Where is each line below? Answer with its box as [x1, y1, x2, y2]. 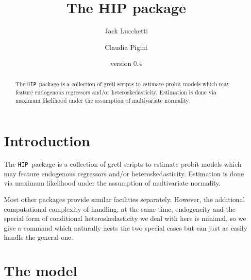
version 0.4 [110, 58, 142, 68]
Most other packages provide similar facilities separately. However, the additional [4, 194, 245, 204]
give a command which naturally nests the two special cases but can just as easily [4, 222, 248, 233]
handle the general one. [4, 232, 73, 242]
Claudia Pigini [104, 42, 148, 52]
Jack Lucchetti [104, 26, 148, 36]
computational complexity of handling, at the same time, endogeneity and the [4, 203, 235, 214]
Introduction [4, 131, 90, 151]
